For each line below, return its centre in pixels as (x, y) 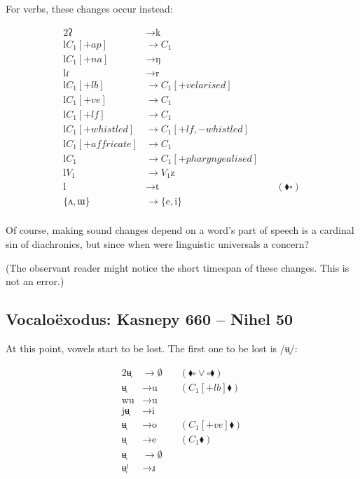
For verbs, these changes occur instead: (89, 8)
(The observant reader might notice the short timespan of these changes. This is (178, 267)
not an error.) (35, 281)
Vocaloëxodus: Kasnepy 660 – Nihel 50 (150, 319)
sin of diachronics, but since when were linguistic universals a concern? (158, 244)
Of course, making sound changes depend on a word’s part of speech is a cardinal (180, 230)
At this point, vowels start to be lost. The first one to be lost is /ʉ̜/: (152, 348)
